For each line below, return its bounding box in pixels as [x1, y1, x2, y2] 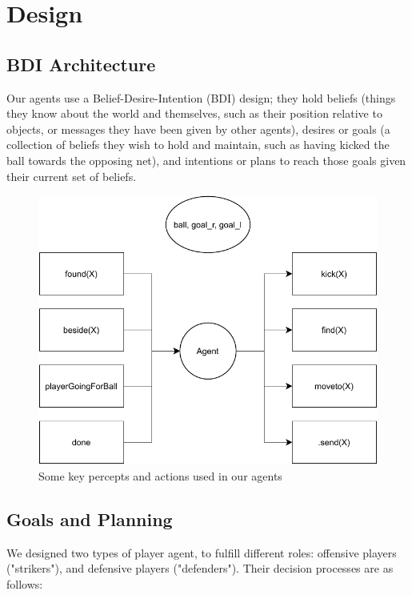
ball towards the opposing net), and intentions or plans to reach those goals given [6, 151, 406, 168]
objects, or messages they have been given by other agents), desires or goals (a [6, 120, 390, 137]
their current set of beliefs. [6, 167, 137, 184]
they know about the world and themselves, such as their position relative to [6, 105, 382, 122]
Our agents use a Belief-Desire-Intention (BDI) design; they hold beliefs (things [6, 89, 396, 106]
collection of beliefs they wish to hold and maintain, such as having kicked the [6, 136, 390, 153]
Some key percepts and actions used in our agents [38, 468, 282, 484]
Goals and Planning [6, 506, 173, 531]
